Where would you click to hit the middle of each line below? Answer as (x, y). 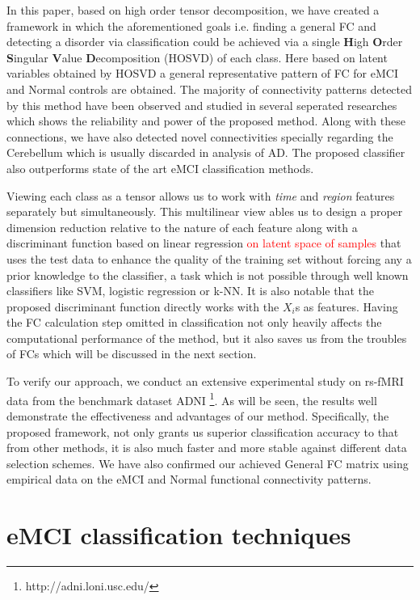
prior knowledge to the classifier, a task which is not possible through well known (208, 275)
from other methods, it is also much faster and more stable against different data (207, 448)
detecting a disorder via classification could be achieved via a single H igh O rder (205, 42)
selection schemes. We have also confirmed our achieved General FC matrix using (208, 463)
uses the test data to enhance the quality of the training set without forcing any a (209, 258)
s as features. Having (346, 306)
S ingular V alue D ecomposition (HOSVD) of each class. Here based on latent (197, 57)
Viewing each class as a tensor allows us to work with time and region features (201, 195)
